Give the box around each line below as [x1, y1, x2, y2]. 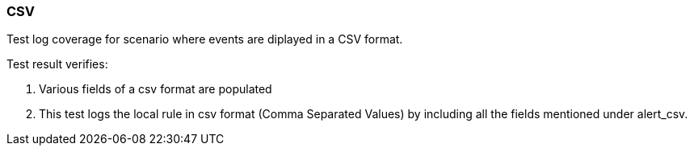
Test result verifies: [6, 57, 108, 72]
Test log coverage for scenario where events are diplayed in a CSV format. [6, 32, 403, 47]
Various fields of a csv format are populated [39, 82, 272, 97]
